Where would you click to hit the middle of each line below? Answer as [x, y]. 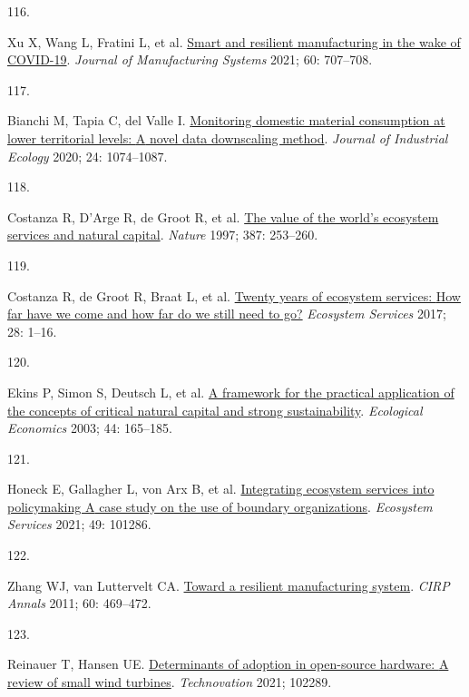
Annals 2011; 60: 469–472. [79, 603]
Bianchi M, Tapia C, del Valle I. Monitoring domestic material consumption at [226, 120]
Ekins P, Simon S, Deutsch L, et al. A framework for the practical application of [231, 392]
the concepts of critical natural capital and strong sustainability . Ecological [215, 410]
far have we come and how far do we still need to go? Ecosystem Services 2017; [227, 314]
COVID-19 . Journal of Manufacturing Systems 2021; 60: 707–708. [190, 59]
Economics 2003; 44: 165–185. [90, 428]
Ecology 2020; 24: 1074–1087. [88, 156]
